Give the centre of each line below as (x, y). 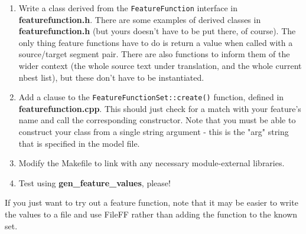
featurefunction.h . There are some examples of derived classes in (140, 19)
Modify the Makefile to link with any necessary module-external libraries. (152, 163)
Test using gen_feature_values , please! (95, 182)
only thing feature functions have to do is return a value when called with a (156, 42)
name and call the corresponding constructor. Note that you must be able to (157, 120)
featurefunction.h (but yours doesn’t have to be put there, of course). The (157, 31)
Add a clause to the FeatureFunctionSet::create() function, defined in (151, 97)
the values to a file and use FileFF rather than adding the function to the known (151, 214)
